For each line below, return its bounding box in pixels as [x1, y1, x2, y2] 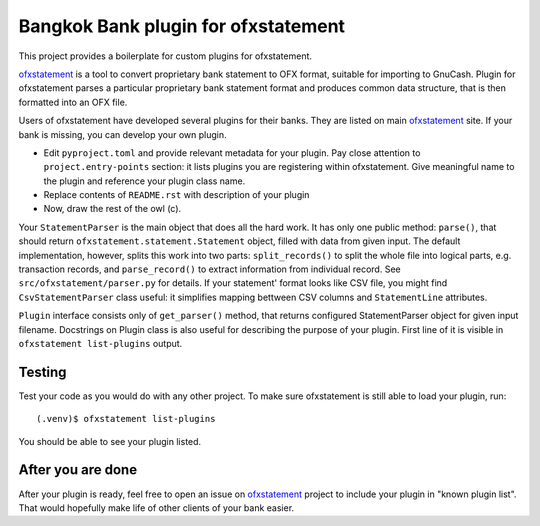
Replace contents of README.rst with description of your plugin [43, 189, 310, 201]
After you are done [18, 461, 138, 479]
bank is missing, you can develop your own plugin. [18, 128, 227, 140]
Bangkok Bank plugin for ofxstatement [18, 15, 345, 37]
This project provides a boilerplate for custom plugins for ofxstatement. [18, 50, 313, 62]
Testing [18, 363, 67, 380]
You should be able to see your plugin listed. [18, 435, 202, 447]
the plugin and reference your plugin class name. [43, 175, 246, 187]
